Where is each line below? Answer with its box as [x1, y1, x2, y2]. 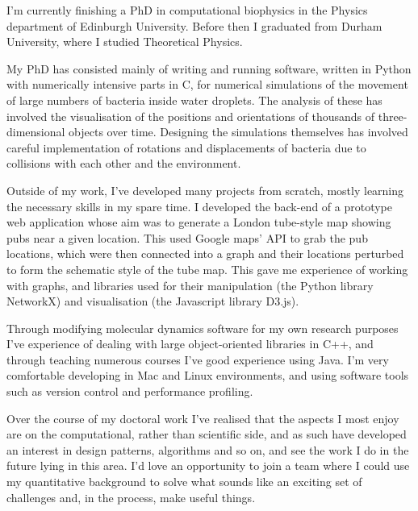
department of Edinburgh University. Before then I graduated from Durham [6, 17, 382, 34]
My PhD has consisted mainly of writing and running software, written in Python [6, 60, 412, 77]
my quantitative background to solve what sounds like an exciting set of [6, 473, 362, 490]
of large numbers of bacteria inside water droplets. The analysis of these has [6, 91, 382, 108]
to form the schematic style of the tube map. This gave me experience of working [6, 260, 408, 277]
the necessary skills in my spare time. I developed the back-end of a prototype [6, 197, 393, 214]
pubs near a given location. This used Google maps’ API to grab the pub [6, 229, 368, 246]
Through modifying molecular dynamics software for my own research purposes [6, 319, 399, 336]
